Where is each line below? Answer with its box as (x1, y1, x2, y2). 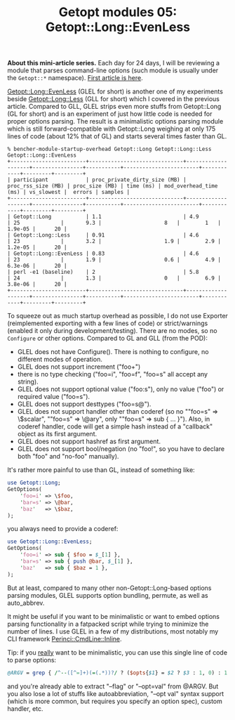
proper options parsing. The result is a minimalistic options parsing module (7, 117, 224, 126)
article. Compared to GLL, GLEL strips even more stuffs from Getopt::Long (7, 103, 222, 111)
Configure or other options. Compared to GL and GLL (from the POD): (7, 334, 208, 343)
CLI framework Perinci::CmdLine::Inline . (7, 634, 122, 643)
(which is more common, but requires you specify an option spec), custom (7, 697, 222, 705)
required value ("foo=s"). (17, 393, 90, 401)
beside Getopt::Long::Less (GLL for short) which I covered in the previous (7, 95, 220, 103)
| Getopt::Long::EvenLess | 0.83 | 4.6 (7, 250, 199, 257)
